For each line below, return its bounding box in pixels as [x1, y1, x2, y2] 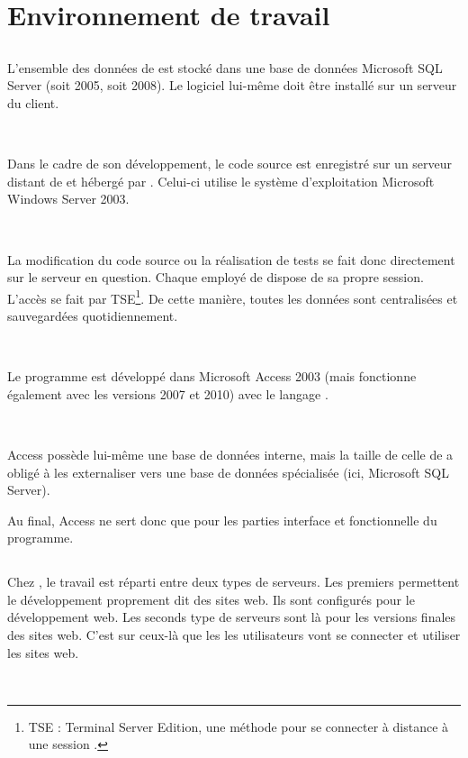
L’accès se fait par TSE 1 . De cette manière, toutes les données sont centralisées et [7, 286, 458, 307]
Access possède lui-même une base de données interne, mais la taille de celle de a [7, 444, 454, 463]
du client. [7, 93, 59, 112]
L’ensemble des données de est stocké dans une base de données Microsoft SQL [7, 58, 443, 77]
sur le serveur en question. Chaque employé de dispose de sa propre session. [7, 268, 424, 287]
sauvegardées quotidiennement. [7, 306, 178, 324]
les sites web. [7, 643, 79, 662]
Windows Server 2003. [7, 189, 130, 208]
